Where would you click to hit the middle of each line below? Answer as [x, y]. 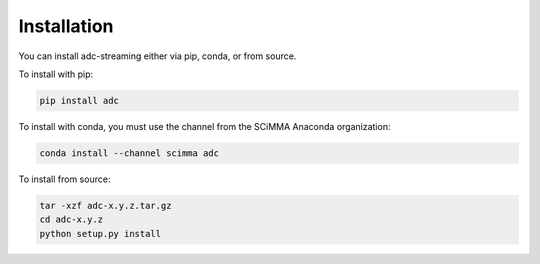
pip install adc [79, 100]
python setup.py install [100, 233]
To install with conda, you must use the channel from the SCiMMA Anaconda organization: [204, 126]
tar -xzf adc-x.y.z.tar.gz [105, 205]
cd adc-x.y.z [71, 219]
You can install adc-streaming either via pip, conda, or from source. [157, 56]
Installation [66, 26]
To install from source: [64, 179]
